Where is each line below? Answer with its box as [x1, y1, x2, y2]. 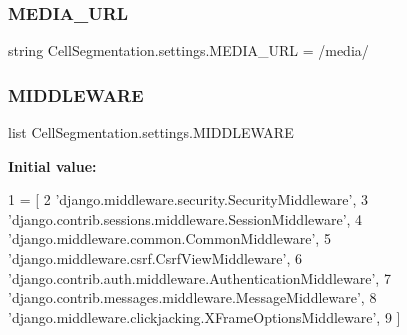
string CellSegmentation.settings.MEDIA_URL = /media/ [8, 40, 369, 61]
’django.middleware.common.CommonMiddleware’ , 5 [8, 228, 331, 249]
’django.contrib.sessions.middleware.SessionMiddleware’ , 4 [8, 208, 363, 229]
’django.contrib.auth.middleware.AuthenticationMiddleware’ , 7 [8, 267, 391, 288]
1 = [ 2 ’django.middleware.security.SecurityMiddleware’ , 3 [8, 189, 369, 210]
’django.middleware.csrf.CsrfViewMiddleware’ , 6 [8, 248, 302, 268]
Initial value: [8, 155, 97, 176]
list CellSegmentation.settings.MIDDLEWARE [8, 122, 294, 143]
